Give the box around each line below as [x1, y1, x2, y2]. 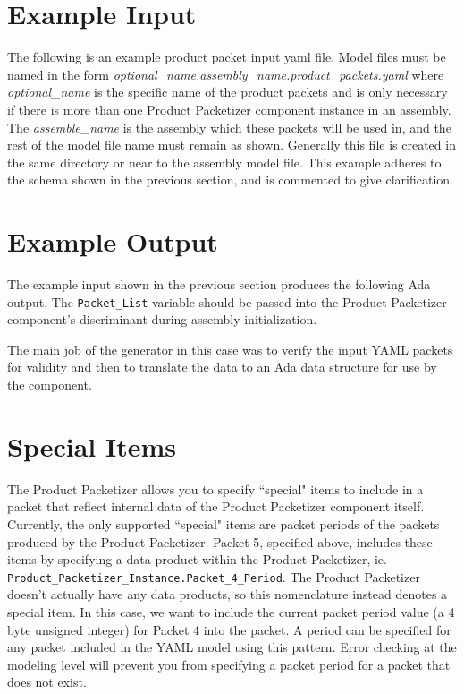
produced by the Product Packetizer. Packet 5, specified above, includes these [7, 532, 433, 551]
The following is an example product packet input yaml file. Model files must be [7, 47, 446, 66]
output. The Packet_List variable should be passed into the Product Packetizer [7, 292, 447, 311]
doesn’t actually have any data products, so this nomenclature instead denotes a [7, 585, 448, 604]
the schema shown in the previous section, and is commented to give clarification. [7, 170, 453, 189]
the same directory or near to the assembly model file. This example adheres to [7, 152, 442, 171]
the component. [7, 375, 92, 394]
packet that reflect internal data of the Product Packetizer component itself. [7, 497, 425, 516]
